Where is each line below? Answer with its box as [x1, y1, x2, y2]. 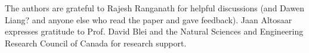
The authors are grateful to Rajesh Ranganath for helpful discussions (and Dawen [5, 2, 305, 14]
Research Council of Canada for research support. [5, 36, 187, 49]
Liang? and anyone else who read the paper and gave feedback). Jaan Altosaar [5, 13, 292, 26]
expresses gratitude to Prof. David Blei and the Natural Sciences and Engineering [5, 25, 304, 38]
